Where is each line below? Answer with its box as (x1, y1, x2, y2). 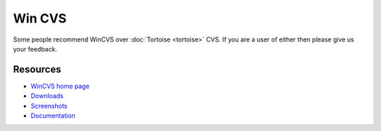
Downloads (30, 92, 64, 100)
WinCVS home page (30, 82, 90, 90)
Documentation (30, 111, 75, 120)
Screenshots (30, 101, 68, 110)
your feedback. (13, 44, 58, 53)
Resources (13, 63, 61, 75)
